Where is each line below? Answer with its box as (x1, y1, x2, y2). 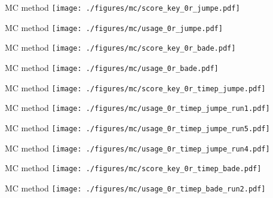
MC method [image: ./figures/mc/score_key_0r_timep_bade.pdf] (5, 162, 262, 174)
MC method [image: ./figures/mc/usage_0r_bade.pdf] (5, 61, 219, 73)
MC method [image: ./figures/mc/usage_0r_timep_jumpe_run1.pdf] (5, 101, 270, 114)
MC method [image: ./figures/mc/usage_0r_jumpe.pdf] (5, 21, 223, 33)
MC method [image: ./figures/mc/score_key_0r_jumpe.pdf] (5, 1, 240, 13)
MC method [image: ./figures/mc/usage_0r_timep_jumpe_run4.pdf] (5, 141, 270, 154)
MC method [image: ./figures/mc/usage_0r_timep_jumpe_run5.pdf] (5, 121, 270, 134)
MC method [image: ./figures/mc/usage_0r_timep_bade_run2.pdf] (5, 181, 266, 194)
